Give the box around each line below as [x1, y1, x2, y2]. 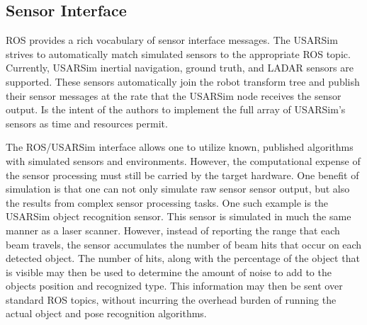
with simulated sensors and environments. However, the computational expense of [6, 153, 361, 168]
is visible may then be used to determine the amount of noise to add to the [6, 264, 332, 279]
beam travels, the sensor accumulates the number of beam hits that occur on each [6, 236, 362, 251]
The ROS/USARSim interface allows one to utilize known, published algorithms [6, 139, 354, 154]
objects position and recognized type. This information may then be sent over [6, 278, 343, 293]
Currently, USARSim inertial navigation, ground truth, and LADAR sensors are [6, 60, 354, 75]
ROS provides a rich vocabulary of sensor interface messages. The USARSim [6, 33, 338, 47]
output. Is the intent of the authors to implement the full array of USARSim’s [6, 102, 346, 117]
